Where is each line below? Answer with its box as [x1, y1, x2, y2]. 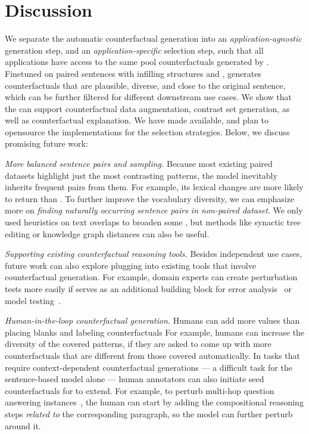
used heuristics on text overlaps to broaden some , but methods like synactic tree [5, 216, 301, 228]
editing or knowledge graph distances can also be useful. [5, 227, 210, 240]
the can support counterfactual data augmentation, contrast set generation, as [5, 102, 290, 114]
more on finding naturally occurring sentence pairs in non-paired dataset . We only [5, 204, 303, 216]
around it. [5, 419, 41, 432]
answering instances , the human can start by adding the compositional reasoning [5, 396, 304, 408]
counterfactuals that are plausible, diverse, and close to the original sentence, [5, 79, 286, 91]
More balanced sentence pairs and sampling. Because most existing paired [5, 157, 273, 170]
